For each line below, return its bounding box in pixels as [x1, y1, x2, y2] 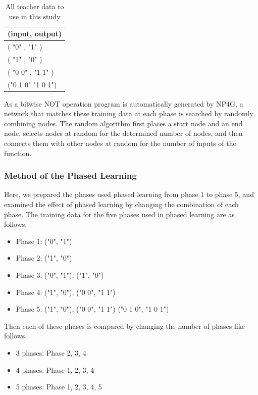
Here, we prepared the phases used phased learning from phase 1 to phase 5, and [4, 189, 254, 200]
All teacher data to [5, 1, 64, 11]
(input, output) [8, 28, 62, 39]
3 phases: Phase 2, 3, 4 [16, 347, 86, 358]
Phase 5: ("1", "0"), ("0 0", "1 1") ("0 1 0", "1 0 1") [16, 304, 169, 314]
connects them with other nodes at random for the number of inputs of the [4, 138, 236, 149]
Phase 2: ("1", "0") [16, 253, 72, 263]
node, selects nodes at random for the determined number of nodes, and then [4, 128, 243, 138]
